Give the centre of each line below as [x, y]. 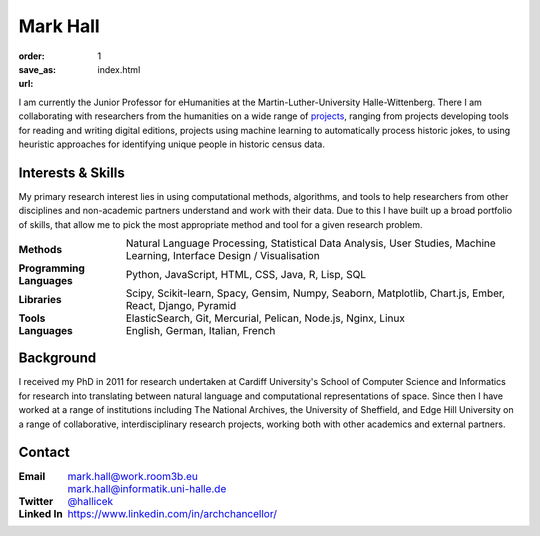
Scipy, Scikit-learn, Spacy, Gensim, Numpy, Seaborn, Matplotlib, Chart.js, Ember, [315, 293]
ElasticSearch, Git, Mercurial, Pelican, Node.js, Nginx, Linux [265, 318]
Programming [51, 268]
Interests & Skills [71, 172]
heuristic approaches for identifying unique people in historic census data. [171, 144]
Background [57, 358]
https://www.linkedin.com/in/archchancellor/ [172, 513]
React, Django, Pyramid [181, 305]
